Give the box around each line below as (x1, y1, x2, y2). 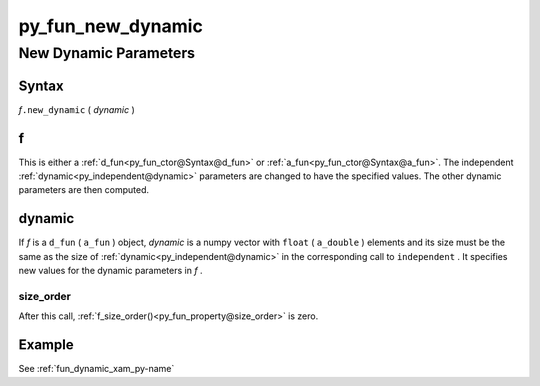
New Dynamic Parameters (18, 44, 195, 62)
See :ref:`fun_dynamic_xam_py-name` (18, 363, 175, 375)
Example (18, 336, 74, 354)
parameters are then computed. (18, 184, 150, 196)
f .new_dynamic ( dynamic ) (18, 103, 135, 115)
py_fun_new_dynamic (18, 15, 204, 37)
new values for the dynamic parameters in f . (18, 265, 204, 277)
